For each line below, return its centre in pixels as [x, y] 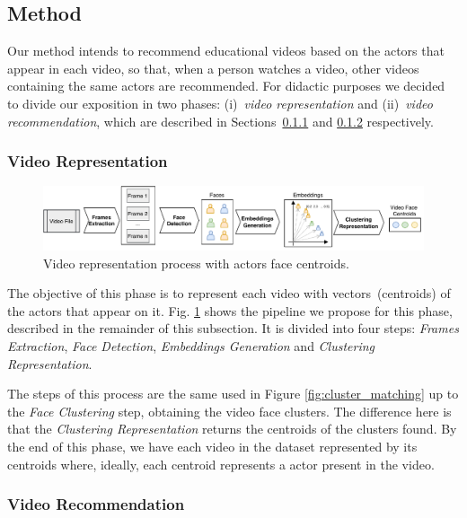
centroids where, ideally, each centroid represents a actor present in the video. [221, 464]
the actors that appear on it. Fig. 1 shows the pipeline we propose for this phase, [230, 310]
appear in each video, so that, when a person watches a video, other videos [213, 68]
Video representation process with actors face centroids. [196, 263]
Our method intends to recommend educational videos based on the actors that [226, 51]
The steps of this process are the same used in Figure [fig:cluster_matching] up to [233, 394]
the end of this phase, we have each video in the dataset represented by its [212, 446]
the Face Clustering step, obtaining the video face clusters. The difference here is [229, 411]
